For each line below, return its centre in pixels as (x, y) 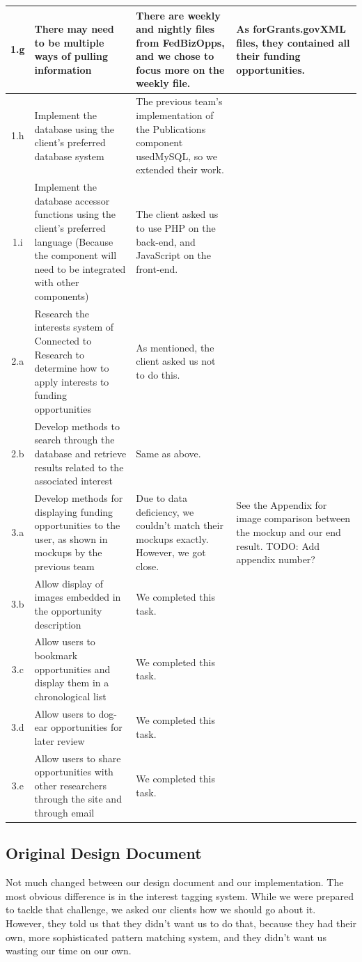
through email (64, 812)
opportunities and (72, 669)
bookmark (56, 655)
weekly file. (163, 83)
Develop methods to (77, 426)
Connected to (63, 340)
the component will (76, 255)
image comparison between (293, 518)
